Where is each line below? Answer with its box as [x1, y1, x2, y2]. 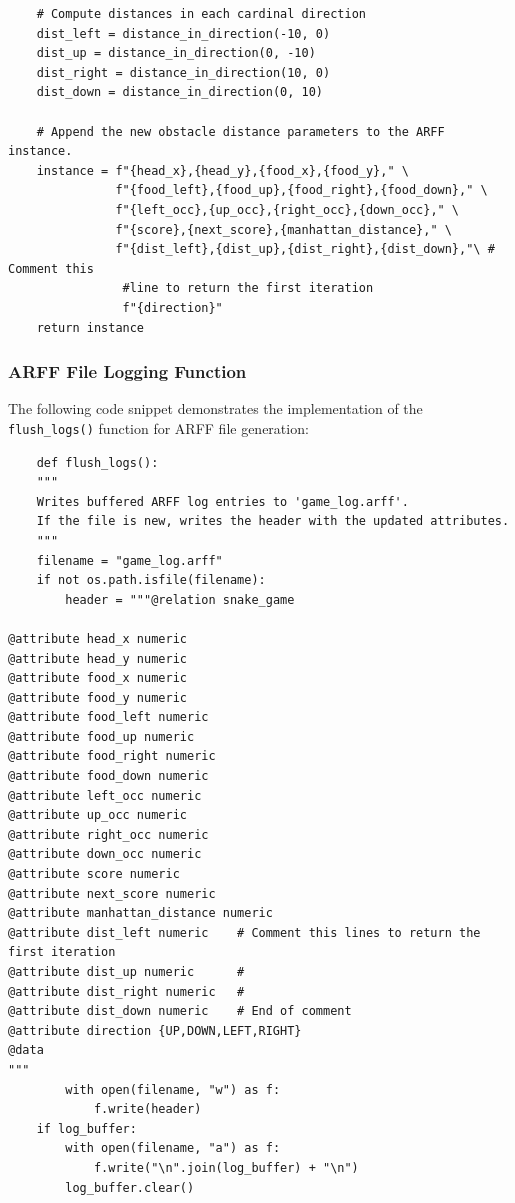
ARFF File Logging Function [8, 359, 247, 384]
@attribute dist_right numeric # [8, 984, 245, 999]
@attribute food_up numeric [8, 729, 195, 744]
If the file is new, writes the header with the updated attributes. [36, 514, 510, 529]
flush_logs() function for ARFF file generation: [8, 417, 309, 438]
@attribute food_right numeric [8, 749, 216, 764]
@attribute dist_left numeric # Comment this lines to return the [8, 925, 481, 940]
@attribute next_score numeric [8, 886, 216, 901]
